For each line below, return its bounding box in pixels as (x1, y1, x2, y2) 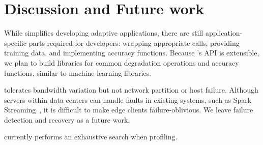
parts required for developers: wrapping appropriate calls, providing (28, 37, 240, 48)
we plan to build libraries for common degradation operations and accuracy (4, 57, 239, 68)
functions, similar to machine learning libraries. (4, 67, 151, 78)
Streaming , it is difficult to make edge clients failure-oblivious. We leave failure (4, 104, 253, 115)
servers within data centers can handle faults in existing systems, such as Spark (4, 94, 252, 105)
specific (4, 37, 27, 48)
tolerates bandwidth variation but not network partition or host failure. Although (4, 84, 258, 95)
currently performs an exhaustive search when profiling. (4, 131, 178, 142)
